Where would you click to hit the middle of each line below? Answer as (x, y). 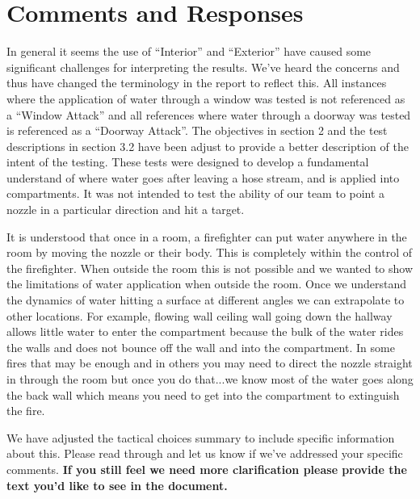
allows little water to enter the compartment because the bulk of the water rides (205, 331)
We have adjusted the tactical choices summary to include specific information (201, 437)
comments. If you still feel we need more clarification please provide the (207, 469)
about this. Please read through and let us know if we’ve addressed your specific (205, 453)
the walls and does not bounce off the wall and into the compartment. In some (201, 347)
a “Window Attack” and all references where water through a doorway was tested (209, 114)
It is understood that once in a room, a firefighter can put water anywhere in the (207, 236)
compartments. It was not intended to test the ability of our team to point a (196, 193)
